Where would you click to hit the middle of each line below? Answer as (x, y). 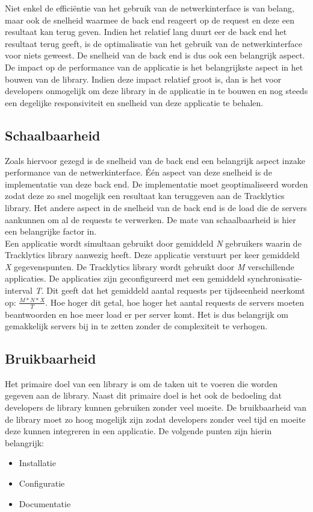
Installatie (37, 463)
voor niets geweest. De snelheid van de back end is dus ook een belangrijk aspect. (155, 55)
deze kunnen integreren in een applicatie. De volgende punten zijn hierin (138, 431)
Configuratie (42, 483)
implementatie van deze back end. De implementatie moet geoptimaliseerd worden (156, 184)
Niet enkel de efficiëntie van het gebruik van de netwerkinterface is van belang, (150, 8)
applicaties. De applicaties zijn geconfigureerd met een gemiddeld (125, 278)
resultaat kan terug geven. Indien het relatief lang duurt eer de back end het (146, 32)
